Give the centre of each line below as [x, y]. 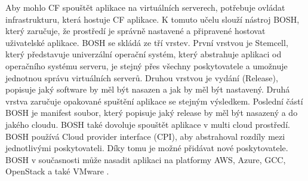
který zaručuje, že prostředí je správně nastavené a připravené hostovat [135, 31]
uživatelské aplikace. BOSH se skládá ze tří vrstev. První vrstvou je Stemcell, [147, 42]
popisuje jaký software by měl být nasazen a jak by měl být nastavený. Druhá [148, 89]
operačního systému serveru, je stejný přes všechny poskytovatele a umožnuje [147, 65]
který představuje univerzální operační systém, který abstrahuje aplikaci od [144, 54]
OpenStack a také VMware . [57, 171]
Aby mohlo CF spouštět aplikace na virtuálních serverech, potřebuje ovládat [145, 7]
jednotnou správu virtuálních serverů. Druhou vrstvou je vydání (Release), [142, 77]
